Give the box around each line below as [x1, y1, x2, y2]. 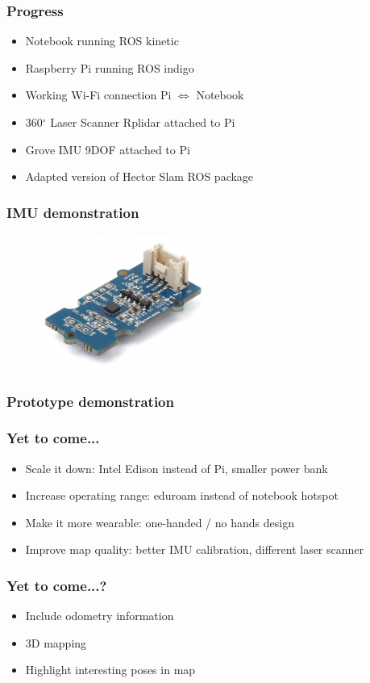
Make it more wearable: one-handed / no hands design [25, 513, 294, 530]
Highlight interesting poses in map [25, 661, 196, 678]
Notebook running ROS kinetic [25, 32, 179, 49]
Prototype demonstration [6, 391, 174, 411]
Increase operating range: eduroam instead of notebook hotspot [25, 487, 339, 504]
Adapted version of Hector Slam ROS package [25, 168, 254, 185]
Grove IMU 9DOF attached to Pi [25, 140, 190, 157]
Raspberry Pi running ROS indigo [25, 59, 194, 76]
